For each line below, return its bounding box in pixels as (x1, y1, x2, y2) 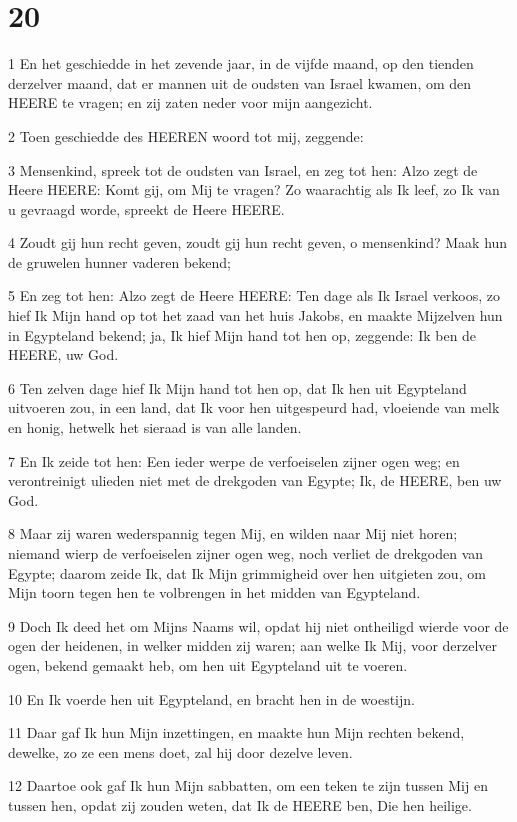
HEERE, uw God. (8, 344, 119, 365)
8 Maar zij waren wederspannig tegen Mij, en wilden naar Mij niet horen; (8, 523, 458, 544)
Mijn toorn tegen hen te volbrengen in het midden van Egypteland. (8, 582, 421, 603)
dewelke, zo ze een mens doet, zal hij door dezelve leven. (8, 741, 353, 762)
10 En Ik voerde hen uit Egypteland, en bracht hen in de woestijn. (8, 688, 415, 709)
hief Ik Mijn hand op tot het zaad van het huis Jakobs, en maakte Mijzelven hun (8, 305, 503, 326)
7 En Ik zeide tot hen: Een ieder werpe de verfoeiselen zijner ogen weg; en (8, 450, 460, 471)
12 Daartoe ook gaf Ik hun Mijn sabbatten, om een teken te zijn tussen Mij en (8, 775, 488, 796)
